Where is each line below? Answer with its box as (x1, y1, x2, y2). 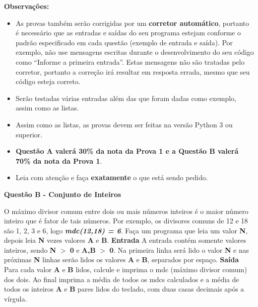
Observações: (4, 1, 49, 11)
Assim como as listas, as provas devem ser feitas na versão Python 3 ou (15, 119, 233, 129)
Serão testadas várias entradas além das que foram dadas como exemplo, (15, 93, 237, 103)
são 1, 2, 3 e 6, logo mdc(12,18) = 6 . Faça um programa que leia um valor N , (4, 225, 248, 235)
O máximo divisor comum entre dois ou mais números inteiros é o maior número (4, 205, 249, 216)
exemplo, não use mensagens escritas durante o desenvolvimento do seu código (15, 47, 254, 57)
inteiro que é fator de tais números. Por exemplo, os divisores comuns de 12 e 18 (4, 215, 248, 226)
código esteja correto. (15, 76, 80, 87)
